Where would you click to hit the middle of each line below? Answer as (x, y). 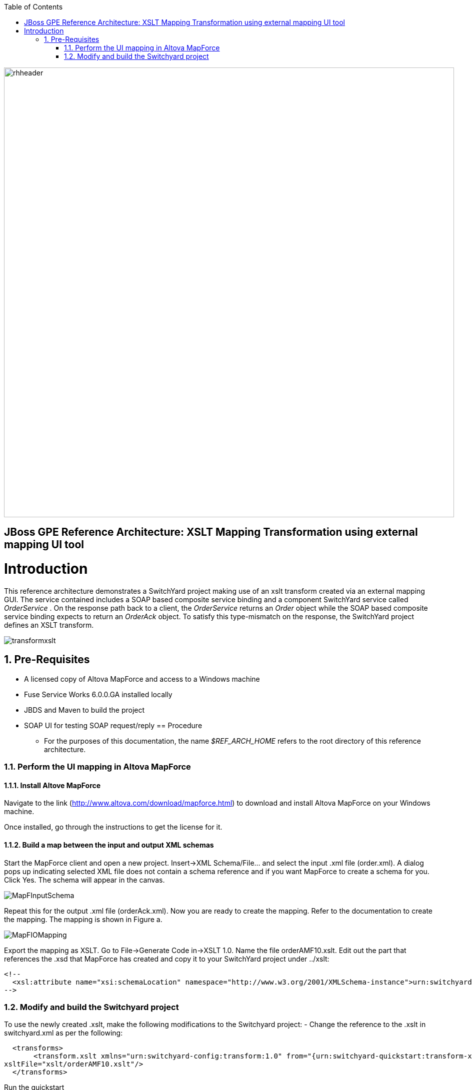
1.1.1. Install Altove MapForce (52, 785)
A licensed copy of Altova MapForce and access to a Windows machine (142, 679)
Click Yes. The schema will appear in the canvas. (84, 880)
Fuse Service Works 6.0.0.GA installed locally (98, 694)
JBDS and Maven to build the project (84, 710)
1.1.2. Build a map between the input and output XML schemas (109, 845)
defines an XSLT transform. (49, 625)
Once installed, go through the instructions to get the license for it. (113, 827)
